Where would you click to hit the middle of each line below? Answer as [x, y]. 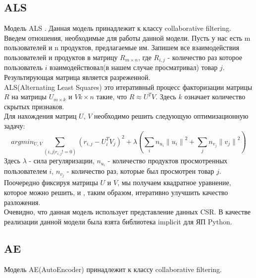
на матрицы [29, 97]
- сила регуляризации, [62, 161]
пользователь [24, 67]
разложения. [22, 202]
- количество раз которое [205, 57]
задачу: [15, 126]
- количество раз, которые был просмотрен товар [140, 171]
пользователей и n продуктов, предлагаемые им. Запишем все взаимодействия [122, 47]
